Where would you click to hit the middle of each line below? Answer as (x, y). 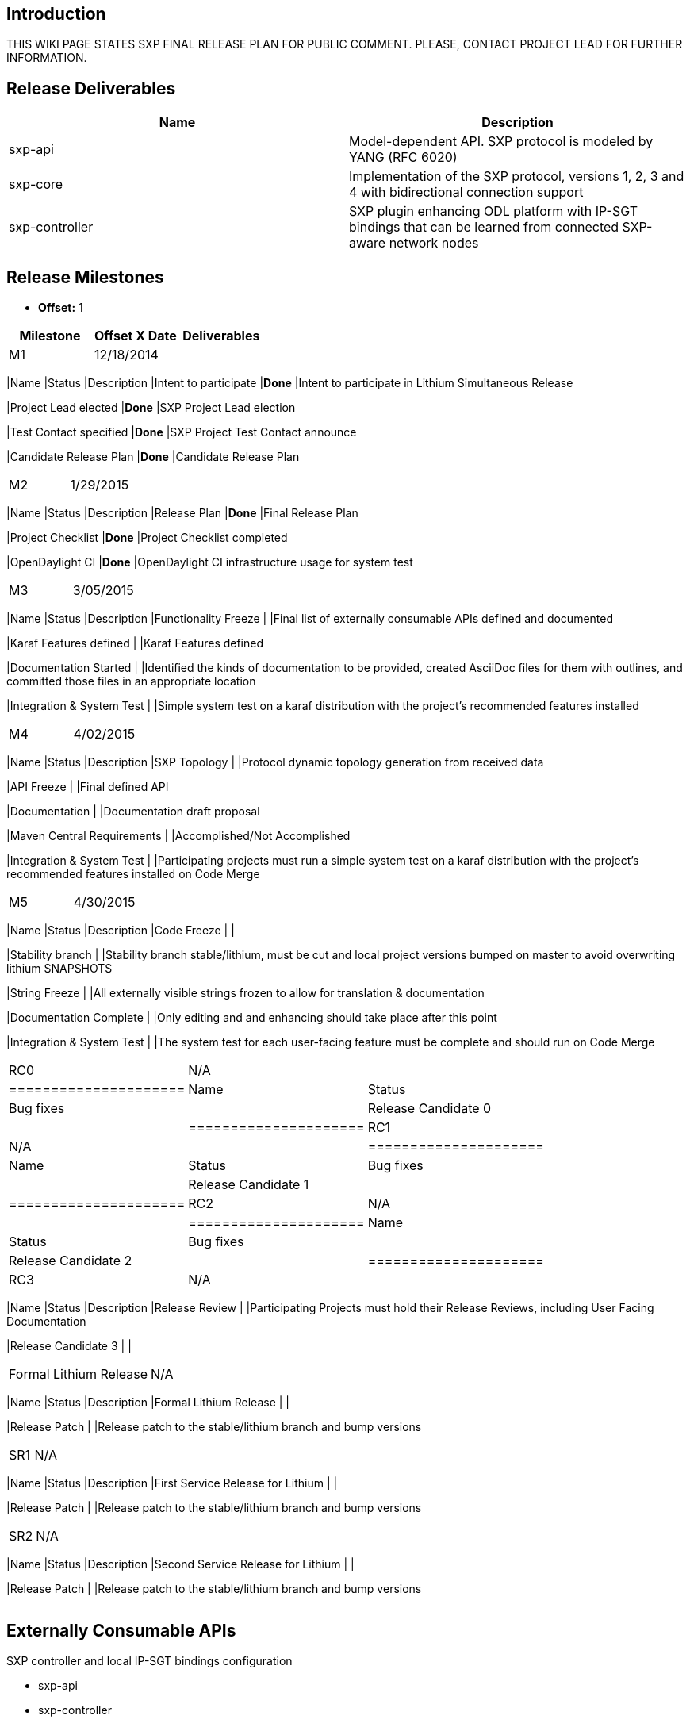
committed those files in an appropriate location (131, 681)
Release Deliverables (91, 88)
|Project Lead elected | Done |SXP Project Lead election (151, 408)
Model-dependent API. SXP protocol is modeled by (501, 142)
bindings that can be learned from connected (484, 227)
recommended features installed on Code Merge (133, 874)
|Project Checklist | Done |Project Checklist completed (147, 538)
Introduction (56, 14)
